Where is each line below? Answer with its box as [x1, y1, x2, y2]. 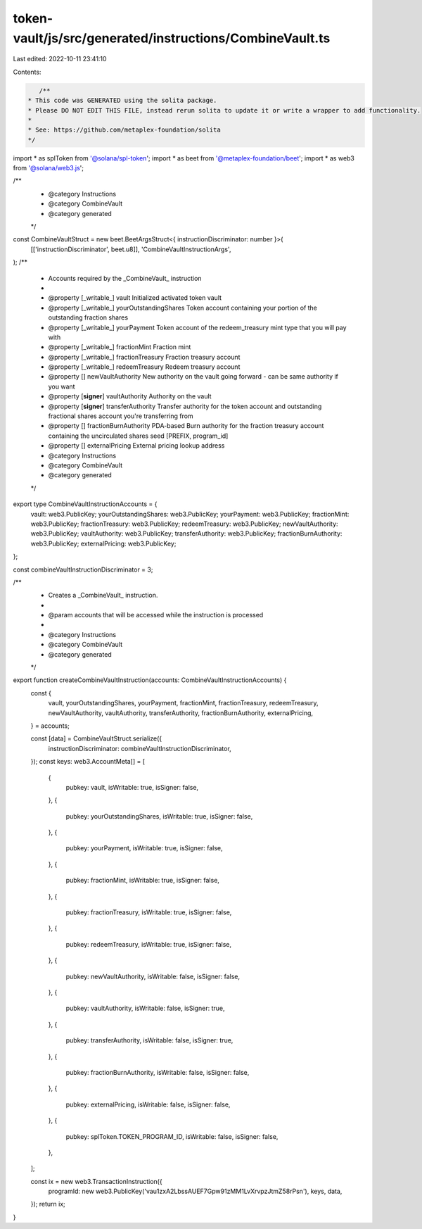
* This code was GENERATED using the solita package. [27, 96, 217, 105]
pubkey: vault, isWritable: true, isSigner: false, [65, 783, 199, 791]
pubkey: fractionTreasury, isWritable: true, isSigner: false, [65, 908, 232, 916]
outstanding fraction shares [48, 313, 129, 322]
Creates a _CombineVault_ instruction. [48, 591, 158, 600]
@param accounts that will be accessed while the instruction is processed [48, 611, 264, 619]
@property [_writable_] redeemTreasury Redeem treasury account [48, 363, 241, 371]
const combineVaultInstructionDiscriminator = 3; [13, 565, 153, 574]
